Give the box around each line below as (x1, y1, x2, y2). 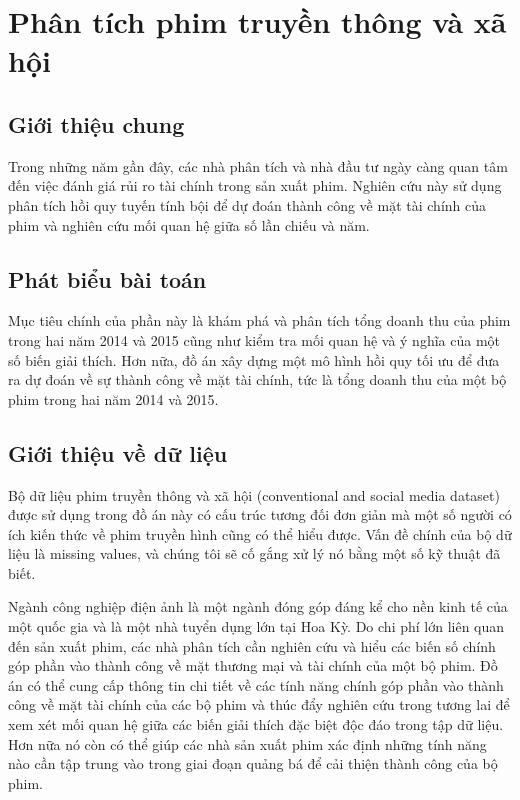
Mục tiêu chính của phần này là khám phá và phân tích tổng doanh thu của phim (8, 310, 511, 331)
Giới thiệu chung (8, 108, 185, 139)
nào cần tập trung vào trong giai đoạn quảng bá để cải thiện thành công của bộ (8, 753, 498, 774)
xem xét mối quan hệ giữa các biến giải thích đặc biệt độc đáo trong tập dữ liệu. (8, 714, 504, 735)
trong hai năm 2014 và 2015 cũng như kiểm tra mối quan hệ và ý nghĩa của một (8, 329, 501, 350)
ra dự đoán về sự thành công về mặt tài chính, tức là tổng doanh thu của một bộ (8, 369, 507, 390)
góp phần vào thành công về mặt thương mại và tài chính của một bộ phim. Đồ (8, 655, 498, 676)
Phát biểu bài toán (8, 263, 207, 294)
